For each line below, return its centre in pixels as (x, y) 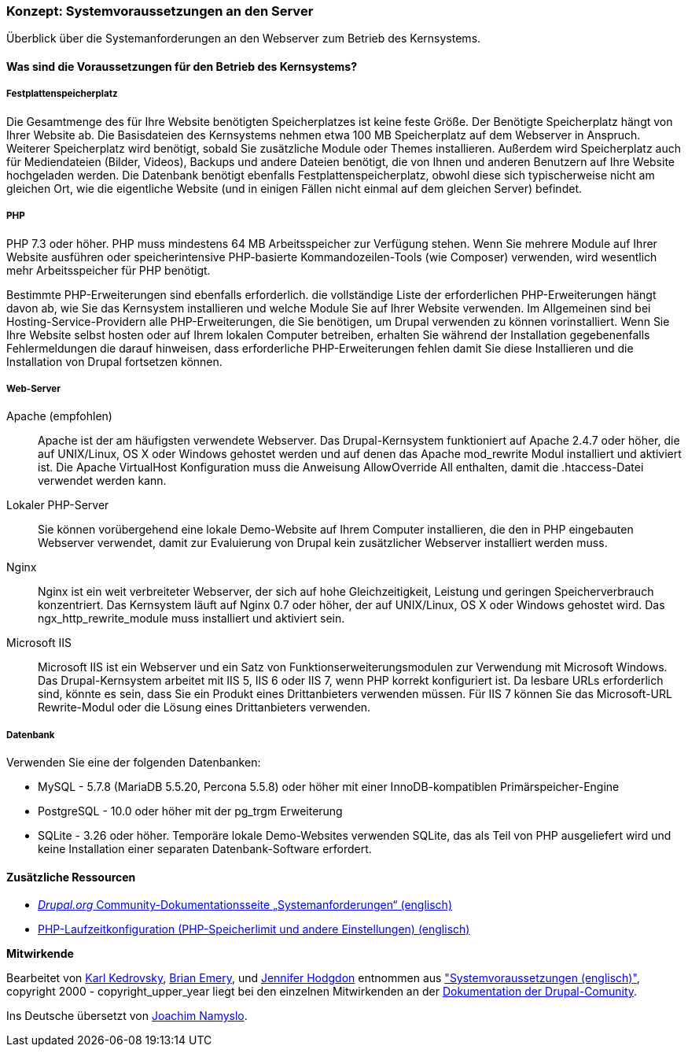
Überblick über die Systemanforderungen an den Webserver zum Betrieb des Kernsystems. (244, 39)
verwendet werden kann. (102, 481)
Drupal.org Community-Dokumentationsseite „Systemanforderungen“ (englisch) (245, 905)
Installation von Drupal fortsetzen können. (114, 361)
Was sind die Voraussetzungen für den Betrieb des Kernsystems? (182, 66)
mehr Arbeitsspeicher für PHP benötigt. (109, 270)
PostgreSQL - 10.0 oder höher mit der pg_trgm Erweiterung (190, 811)
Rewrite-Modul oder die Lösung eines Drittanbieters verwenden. (204, 708)
